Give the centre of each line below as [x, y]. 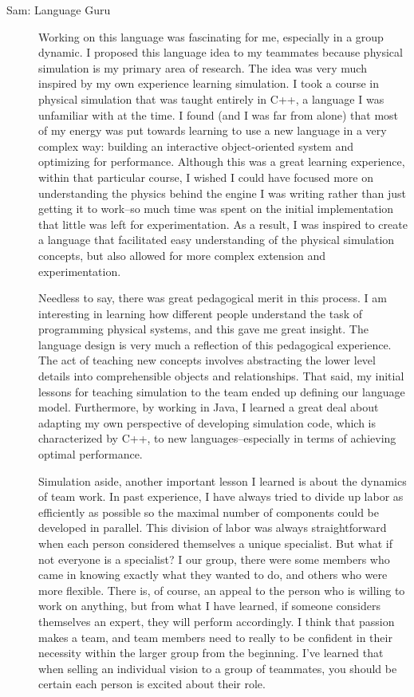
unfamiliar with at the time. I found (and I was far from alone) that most [219, 114]
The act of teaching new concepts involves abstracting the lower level [207, 360]
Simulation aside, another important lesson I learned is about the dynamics [223, 480]
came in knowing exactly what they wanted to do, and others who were [213, 575]
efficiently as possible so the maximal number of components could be [209, 512]
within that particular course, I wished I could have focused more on [206, 177]
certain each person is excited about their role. [152, 684]
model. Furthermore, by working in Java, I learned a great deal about [209, 407]
